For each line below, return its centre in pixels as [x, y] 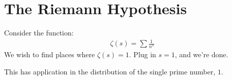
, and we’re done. [201, 54]
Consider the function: [39, 33]
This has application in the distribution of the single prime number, [110, 71]
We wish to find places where [50, 54]
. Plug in [142, 54]
